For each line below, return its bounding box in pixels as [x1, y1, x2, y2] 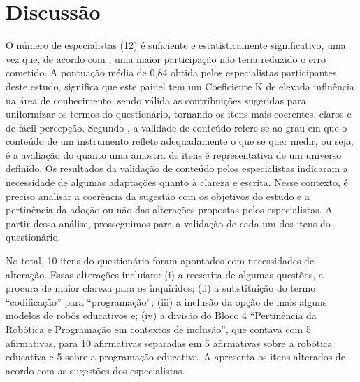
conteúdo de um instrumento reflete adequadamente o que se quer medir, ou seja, [6, 134, 354, 148]
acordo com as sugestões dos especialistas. [6, 362, 185, 377]
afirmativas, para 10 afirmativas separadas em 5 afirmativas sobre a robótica [6, 335, 333, 350]
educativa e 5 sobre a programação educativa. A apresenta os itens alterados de [6, 349, 345, 364]
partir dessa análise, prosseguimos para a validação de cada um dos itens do [6, 215, 331, 230]
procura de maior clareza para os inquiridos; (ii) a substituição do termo [6, 281, 316, 295]
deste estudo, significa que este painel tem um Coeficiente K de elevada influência [6, 78, 354, 93]
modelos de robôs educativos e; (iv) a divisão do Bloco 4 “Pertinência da [6, 308, 317, 323]
